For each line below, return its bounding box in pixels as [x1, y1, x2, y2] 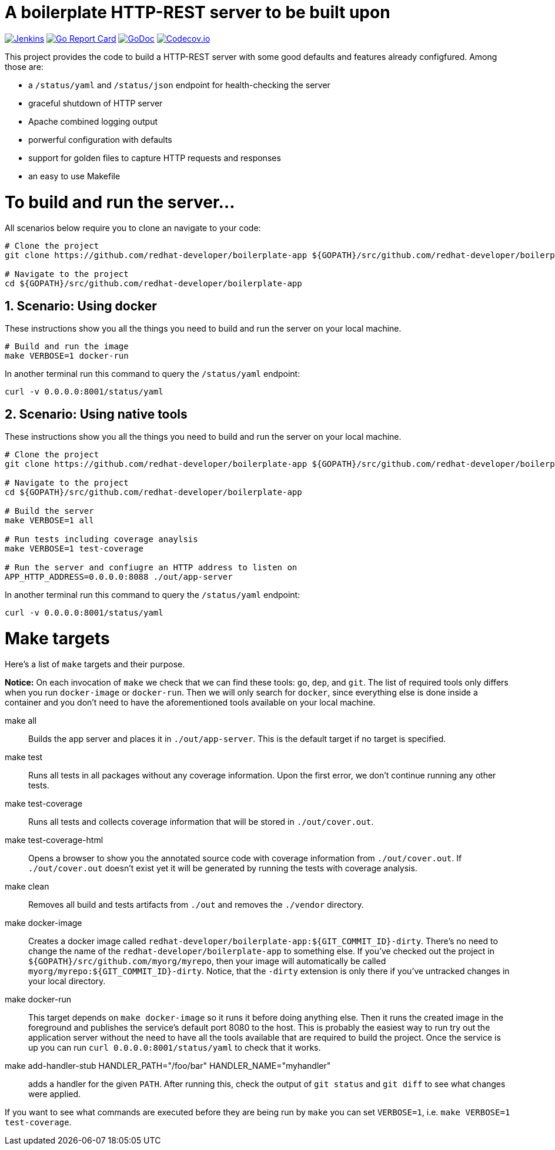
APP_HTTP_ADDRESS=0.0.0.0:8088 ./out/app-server [5, 571, 233, 581]
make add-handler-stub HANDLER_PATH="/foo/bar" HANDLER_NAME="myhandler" [5, 1061, 331, 1071]
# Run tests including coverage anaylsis [5, 534, 198, 544]
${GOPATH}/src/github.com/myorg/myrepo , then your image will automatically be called [28, 956, 386, 967]
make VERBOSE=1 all [5, 515, 94, 525]
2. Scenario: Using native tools [5, 406, 188, 422]
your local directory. [28, 976, 106, 987]
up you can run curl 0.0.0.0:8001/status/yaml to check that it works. [28, 1042, 321, 1053]
